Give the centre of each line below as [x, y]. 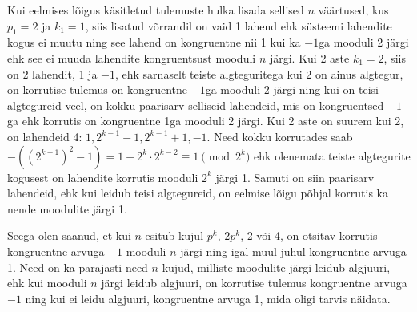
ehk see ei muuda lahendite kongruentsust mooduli [132, 57]
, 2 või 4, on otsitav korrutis [309, 235]
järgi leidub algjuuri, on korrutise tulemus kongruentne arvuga [254, 283]
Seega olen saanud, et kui [69, 235]
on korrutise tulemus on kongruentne [98, 89]
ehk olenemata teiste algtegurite [332, 155]
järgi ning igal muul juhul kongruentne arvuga [293, 251]
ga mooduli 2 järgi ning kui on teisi [292, 89]
